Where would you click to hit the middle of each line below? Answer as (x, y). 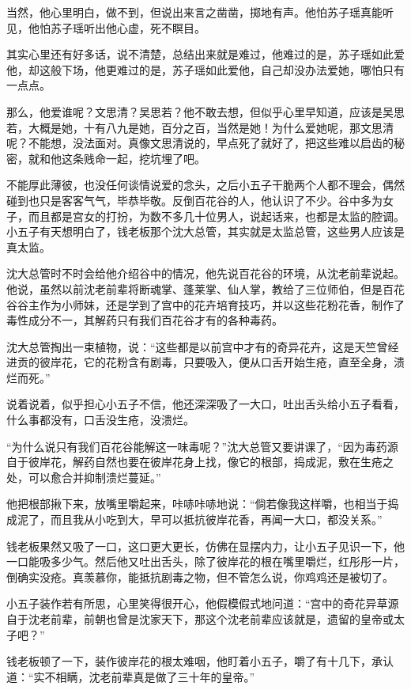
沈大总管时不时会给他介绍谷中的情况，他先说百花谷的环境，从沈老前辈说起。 (205, 273)
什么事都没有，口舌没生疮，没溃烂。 (100, 420)
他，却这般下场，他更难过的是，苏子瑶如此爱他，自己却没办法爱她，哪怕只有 (205, 69)
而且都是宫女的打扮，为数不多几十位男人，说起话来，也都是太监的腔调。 (216, 216)
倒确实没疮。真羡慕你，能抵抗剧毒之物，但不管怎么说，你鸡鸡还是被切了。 (200, 576)
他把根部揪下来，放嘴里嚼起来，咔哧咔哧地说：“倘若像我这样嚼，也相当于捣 (203, 504)
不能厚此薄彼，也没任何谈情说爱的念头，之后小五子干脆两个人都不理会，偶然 (205, 185)
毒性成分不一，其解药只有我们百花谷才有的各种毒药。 (145, 320)
